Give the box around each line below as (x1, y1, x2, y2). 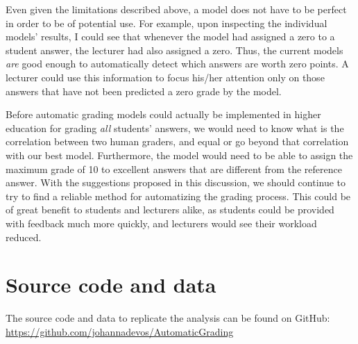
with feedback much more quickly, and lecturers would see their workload (6, 215, 317, 230)
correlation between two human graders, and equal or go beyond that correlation (6, 134, 349, 149)
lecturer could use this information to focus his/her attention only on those (6, 69, 325, 84)
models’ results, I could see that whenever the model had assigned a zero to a (6, 29, 335, 44)
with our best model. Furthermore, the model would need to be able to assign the (6, 147, 353, 162)
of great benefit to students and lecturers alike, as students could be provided (6, 202, 334, 217)
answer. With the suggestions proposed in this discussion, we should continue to (6, 175, 346, 190)
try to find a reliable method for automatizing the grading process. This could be (6, 188, 351, 203)
